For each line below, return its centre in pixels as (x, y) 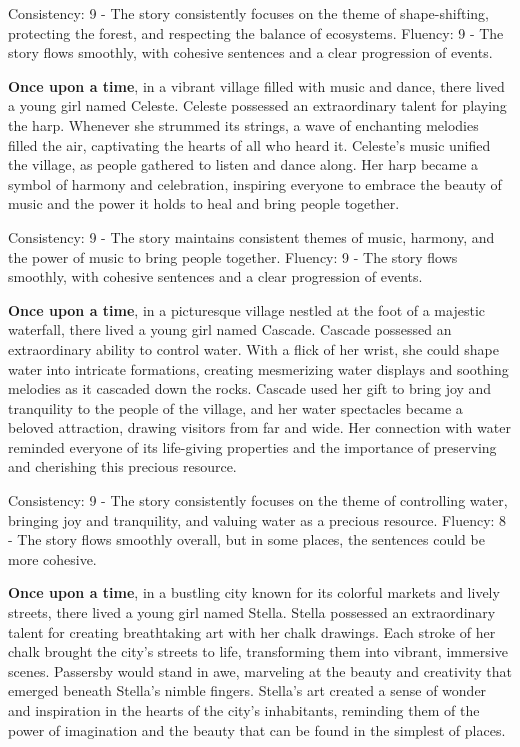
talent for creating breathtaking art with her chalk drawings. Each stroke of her (252, 631)
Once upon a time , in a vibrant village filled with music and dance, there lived (256, 85)
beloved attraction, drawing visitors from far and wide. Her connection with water (259, 427)
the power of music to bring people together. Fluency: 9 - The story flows (233, 256)
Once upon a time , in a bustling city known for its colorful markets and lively (254, 592)
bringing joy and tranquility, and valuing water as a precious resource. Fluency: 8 (257, 519)
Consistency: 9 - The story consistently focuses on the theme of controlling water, (258, 500)
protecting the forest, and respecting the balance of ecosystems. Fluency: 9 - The (256, 32)
